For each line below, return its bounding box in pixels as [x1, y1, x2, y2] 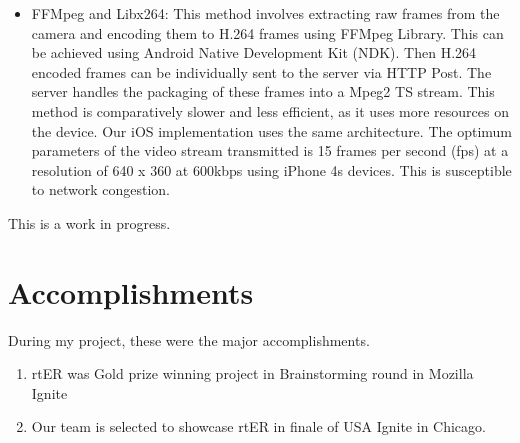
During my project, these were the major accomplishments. [8, 329, 370, 350]
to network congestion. [31, 179, 170, 200]
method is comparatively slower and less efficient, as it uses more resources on [31, 100, 509, 121]
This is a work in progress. [8, 212, 171, 233]
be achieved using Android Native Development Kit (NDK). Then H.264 [31, 42, 477, 63]
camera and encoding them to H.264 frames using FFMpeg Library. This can [31, 22, 504, 43]
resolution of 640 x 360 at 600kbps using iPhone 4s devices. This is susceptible [31, 159, 512, 180]
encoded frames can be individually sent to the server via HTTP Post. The [31, 61, 492, 82]
